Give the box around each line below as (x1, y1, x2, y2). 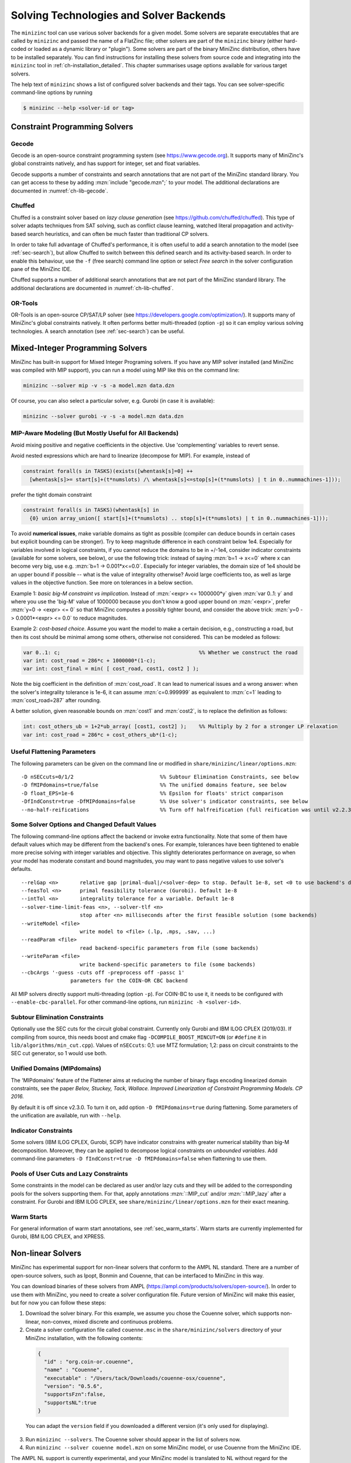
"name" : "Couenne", (44, 1366, 103, 1373)
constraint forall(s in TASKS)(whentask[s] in (23, 507, 159, 513)
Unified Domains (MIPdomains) (11, 1064, 102, 1073)
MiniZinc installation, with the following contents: (25, 1334, 143, 1341)
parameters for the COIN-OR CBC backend (70, 977, 188, 984)
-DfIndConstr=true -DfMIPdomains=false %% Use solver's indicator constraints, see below (21, 798, 308, 805)
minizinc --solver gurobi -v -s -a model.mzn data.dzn (23, 413, 184, 420)
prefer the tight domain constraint (11, 491, 92, 498)
